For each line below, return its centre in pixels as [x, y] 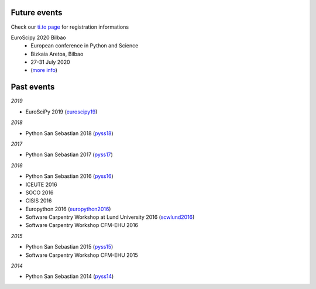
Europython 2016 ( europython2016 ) [68, 209]
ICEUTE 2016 [41, 184]
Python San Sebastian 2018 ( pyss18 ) [69, 133]
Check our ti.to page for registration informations [70, 27]
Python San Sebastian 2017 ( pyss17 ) [69, 154]
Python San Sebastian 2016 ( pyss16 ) [69, 176]
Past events [33, 87]
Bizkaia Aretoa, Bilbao [57, 54]
